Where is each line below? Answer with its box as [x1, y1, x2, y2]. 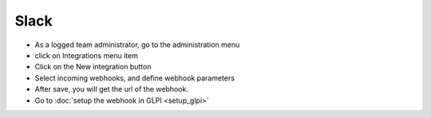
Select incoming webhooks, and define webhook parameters [34, 73, 235, 83]
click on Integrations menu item [34, 50, 139, 60]
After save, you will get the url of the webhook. [34, 85, 189, 94]
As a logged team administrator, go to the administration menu [34, 40, 240, 49]
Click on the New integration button [34, 62, 152, 72]
